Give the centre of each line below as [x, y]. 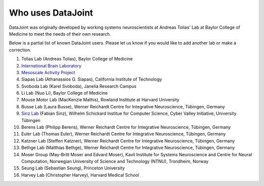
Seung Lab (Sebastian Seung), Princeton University [73, 168]
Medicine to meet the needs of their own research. [60, 34]
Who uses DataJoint [51, 13]
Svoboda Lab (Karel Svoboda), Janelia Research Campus [79, 86]
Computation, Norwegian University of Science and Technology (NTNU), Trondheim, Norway [115, 161]
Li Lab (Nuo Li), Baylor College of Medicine [65, 93]
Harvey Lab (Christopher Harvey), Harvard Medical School [80, 175]
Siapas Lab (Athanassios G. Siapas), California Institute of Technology [92, 79]
